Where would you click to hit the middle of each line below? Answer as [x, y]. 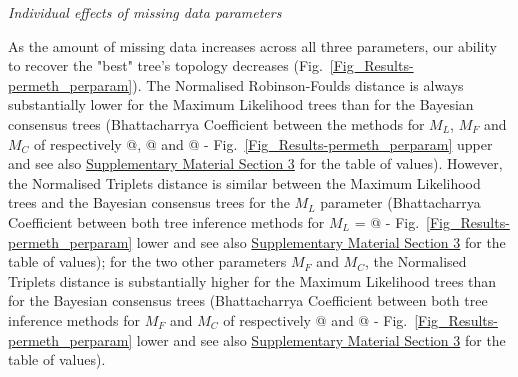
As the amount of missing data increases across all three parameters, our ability [252, 45]
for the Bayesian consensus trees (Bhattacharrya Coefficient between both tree [248, 300]
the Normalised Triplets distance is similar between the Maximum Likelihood [244, 182]
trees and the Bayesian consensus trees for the [149, 202]
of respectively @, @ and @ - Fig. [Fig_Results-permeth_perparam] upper [263, 143]
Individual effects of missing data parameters [145, 12]
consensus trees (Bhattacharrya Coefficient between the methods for [216, 123]
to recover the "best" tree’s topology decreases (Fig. [165, 65]
